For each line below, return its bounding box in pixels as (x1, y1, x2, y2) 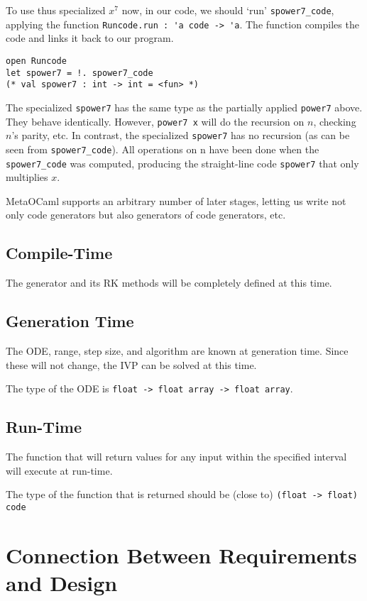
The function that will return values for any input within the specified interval (6, 448, 347, 463)
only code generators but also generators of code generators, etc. (6, 207, 286, 222)
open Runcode (6, 55, 67, 66)
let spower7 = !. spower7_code (6, 67, 153, 78)
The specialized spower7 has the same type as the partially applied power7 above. (6, 99, 363, 114)
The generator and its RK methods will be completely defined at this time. (6, 275, 332, 290)
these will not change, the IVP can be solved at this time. (6, 357, 257, 372)
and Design (6, 568, 118, 597)
